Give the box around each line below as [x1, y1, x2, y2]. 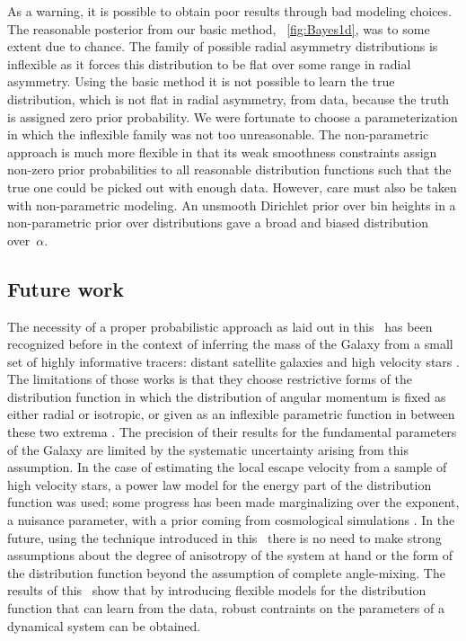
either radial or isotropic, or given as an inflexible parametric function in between [7, 405, 455, 423]
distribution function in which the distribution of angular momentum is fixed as [7, 387, 446, 405]
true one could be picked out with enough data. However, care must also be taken [7, 177, 457, 196]
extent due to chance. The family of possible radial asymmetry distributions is [7, 37, 438, 56]
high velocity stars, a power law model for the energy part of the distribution [7, 475, 432, 494]
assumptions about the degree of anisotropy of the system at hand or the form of [7, 546, 453, 565]
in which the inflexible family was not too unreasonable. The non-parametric [7, 125, 429, 144]
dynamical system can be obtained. [7, 616, 201, 635]
